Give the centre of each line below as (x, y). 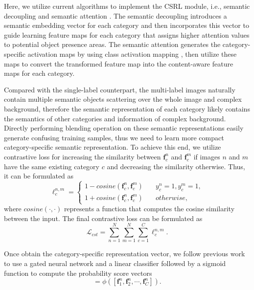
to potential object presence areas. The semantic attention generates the (112, 44)
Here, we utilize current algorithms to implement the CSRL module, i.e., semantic (127, 6)
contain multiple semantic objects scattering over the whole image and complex (123, 99)
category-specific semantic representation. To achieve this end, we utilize (113, 147)
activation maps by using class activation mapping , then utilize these (132, 54)
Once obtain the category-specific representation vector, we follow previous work (125, 254)
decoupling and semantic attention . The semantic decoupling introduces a (115, 15)
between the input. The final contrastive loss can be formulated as (103, 218)
